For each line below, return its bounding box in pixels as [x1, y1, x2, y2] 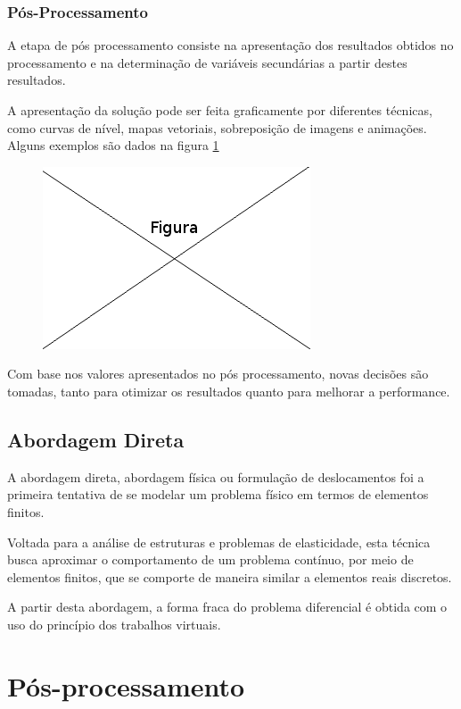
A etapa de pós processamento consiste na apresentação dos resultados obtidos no [7, 36, 454, 54]
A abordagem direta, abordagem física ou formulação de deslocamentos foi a [7, 467, 424, 486]
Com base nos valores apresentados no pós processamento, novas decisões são [7, 364, 429, 383]
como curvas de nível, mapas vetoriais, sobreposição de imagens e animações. [7, 118, 427, 137]
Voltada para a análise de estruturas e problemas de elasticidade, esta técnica [7, 532, 431, 551]
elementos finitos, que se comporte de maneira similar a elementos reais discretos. [7, 567, 452, 586]
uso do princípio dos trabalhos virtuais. [7, 614, 221, 633]
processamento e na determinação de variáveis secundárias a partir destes [7, 53, 407, 71]
